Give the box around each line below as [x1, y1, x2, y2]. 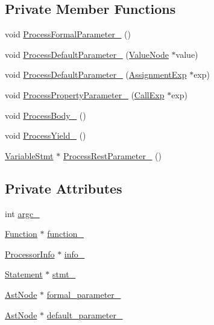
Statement [5, 268, 43, 280]
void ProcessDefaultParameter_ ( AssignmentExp [5, 68, 187, 81]
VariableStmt [5, 149, 54, 162]
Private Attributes [5, 178, 122, 197]
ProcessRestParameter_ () [63, 149, 162, 162]
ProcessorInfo [5, 247, 55, 260]
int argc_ [5, 207, 40, 219]
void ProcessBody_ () [5, 109, 86, 121]
